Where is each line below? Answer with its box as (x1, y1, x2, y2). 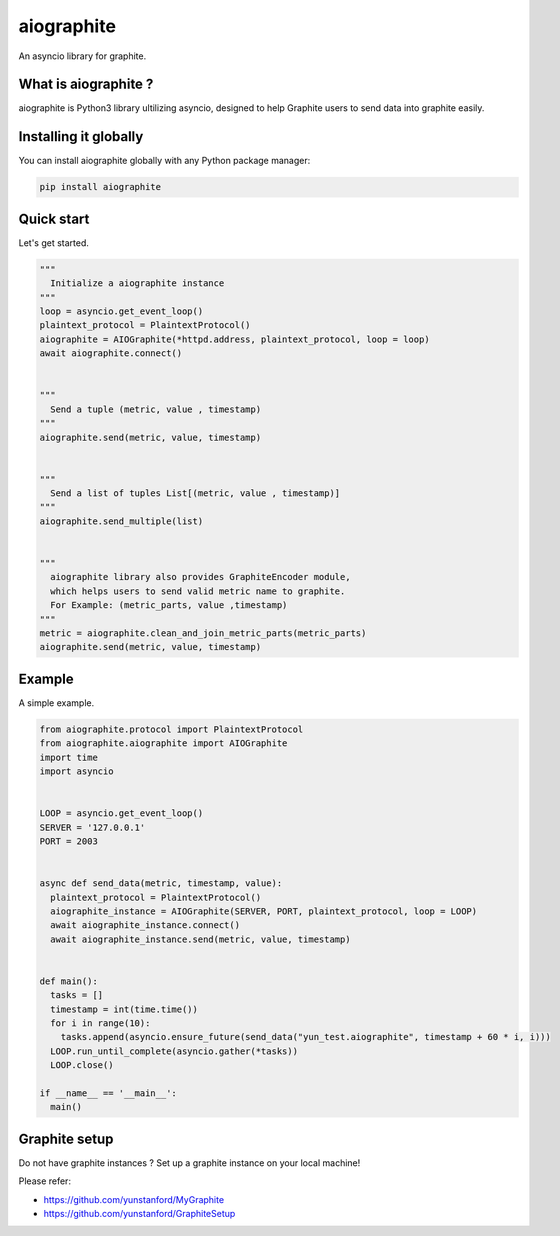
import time (39, 751, 99, 763)
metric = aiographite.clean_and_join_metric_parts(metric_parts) (39, 627, 367, 639)
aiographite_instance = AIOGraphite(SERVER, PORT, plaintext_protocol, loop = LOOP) (50, 905, 478, 917)
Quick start (18, 210, 90, 227)
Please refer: (18, 1175, 72, 1187)
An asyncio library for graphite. (18, 50, 147, 62)
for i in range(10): (50, 1018, 151, 1029)
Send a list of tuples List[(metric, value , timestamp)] (50, 488, 341, 499)
